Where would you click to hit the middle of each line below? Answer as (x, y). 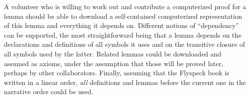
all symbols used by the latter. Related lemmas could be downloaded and (113, 53)
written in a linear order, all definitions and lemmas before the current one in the (125, 82)
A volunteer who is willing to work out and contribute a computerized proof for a (125, 6)
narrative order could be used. (49, 91)
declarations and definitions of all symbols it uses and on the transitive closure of (125, 44)
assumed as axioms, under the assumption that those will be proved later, (114, 63)
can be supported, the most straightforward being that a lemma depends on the (123, 35)
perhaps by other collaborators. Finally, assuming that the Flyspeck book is (117, 73)
